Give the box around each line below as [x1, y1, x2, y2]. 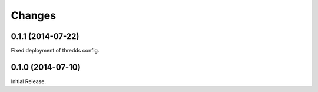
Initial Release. [11, 77, 47, 85]
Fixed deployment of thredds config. [11, 47, 100, 54]
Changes [11, 9, 56, 22]
